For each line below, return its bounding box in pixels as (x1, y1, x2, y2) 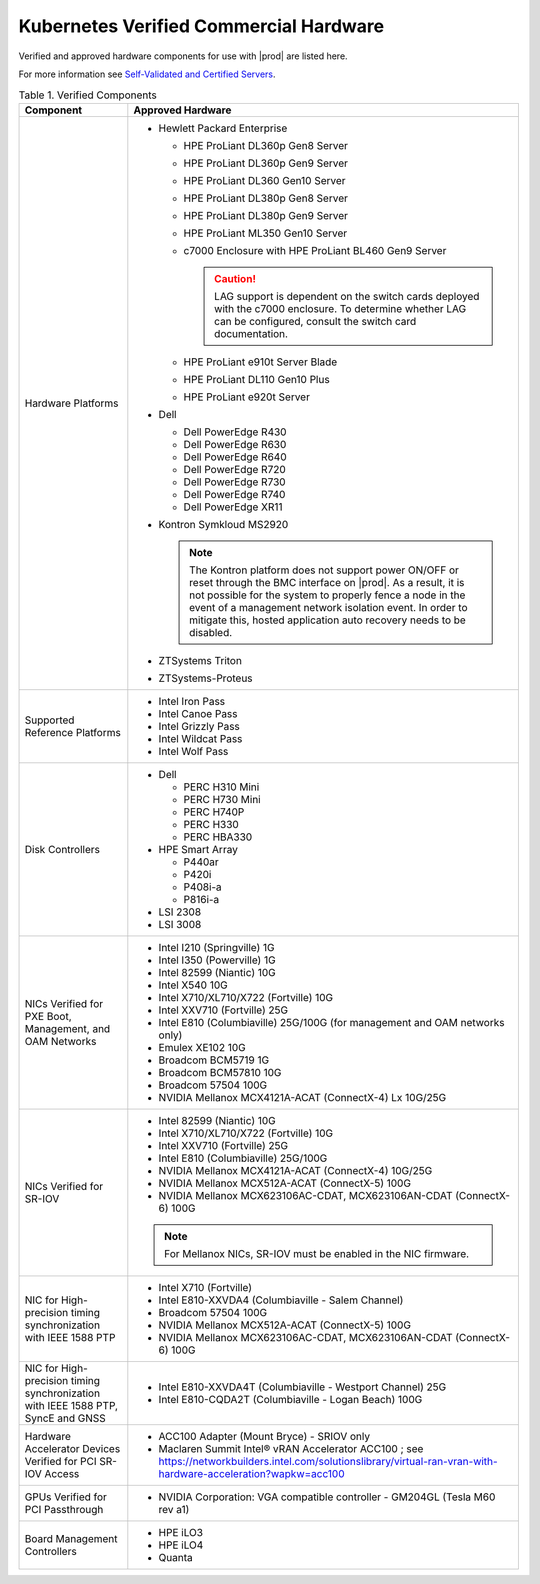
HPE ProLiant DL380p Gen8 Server (183, 191, 349, 205)
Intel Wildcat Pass (158, 731, 243, 745)
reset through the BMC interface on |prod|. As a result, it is (188, 575, 465, 589)
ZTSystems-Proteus (158, 671, 254, 685)
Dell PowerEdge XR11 (183, 500, 284, 514)
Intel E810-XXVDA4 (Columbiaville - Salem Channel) (158, 1293, 404, 1307)
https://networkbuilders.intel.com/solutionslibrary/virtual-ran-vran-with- (158, 1454, 499, 1468)
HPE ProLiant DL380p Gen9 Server (183, 208, 349, 222)
